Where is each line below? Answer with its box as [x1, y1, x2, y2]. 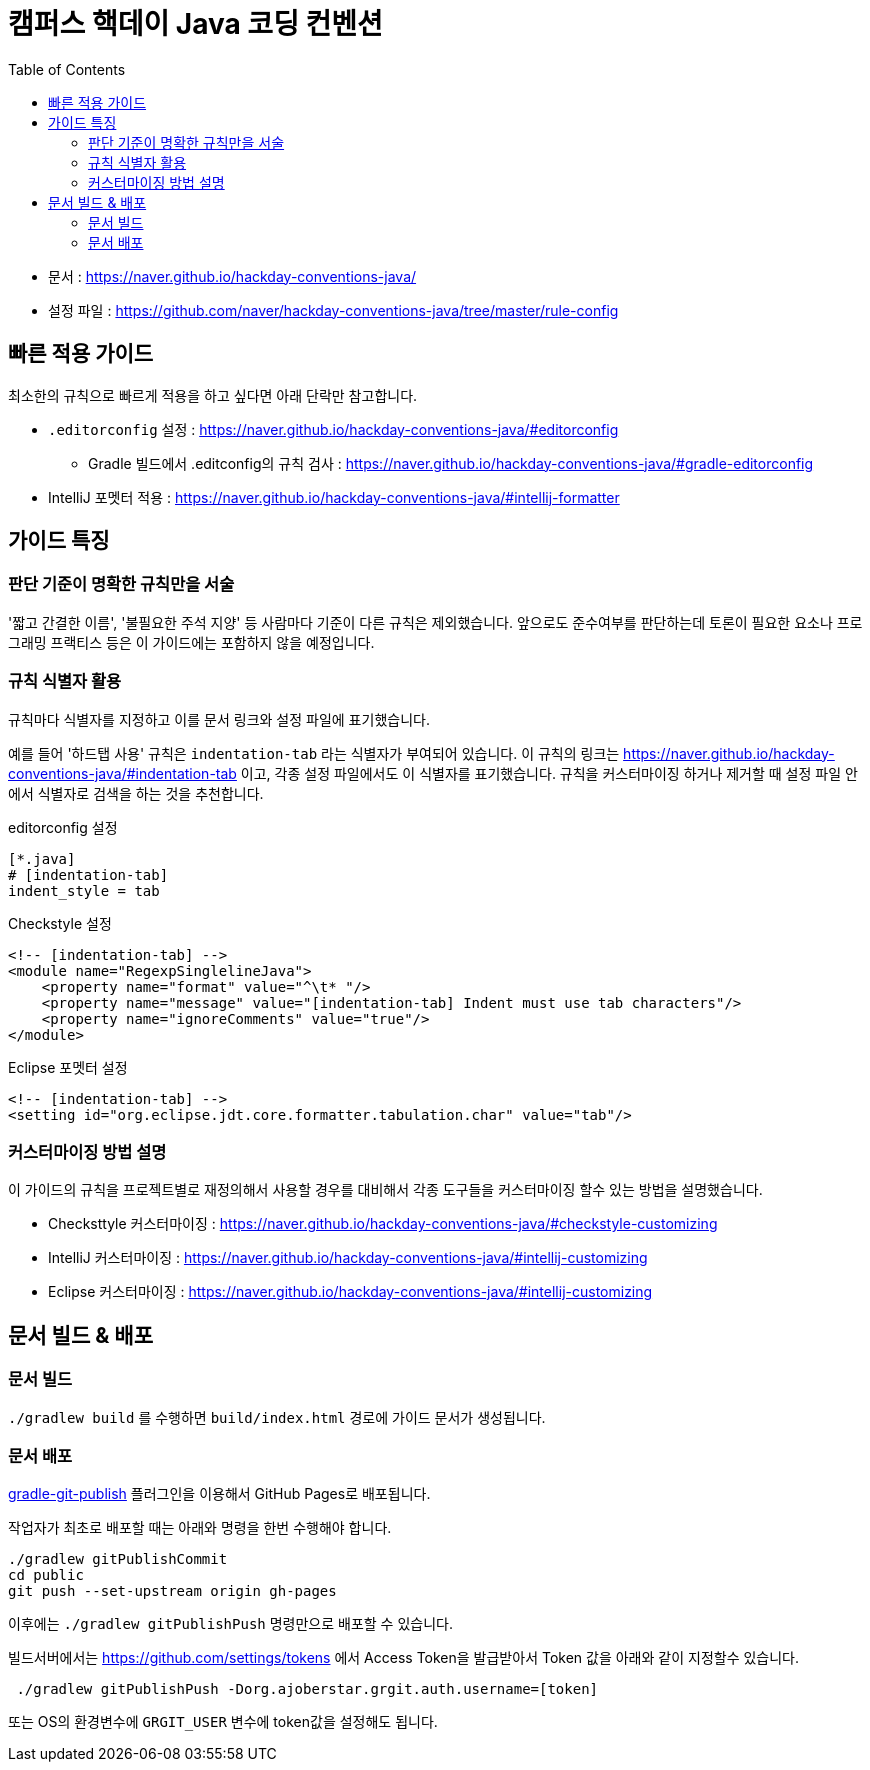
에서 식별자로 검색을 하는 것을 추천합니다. [8, 784, 264, 802]
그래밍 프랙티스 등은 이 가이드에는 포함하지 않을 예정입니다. [8, 633, 375, 651]
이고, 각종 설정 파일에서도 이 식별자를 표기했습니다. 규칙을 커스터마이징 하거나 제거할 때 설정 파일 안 [240, 764, 858, 782]
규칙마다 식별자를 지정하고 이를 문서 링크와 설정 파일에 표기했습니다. [8, 710, 430, 728]
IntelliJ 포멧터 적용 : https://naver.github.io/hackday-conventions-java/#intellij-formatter [48, 488, 620, 506]
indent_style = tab [8, 882, 160, 899]
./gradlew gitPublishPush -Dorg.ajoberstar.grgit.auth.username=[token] [16, 1681, 599, 1698]
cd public [8, 1567, 84, 1584]
